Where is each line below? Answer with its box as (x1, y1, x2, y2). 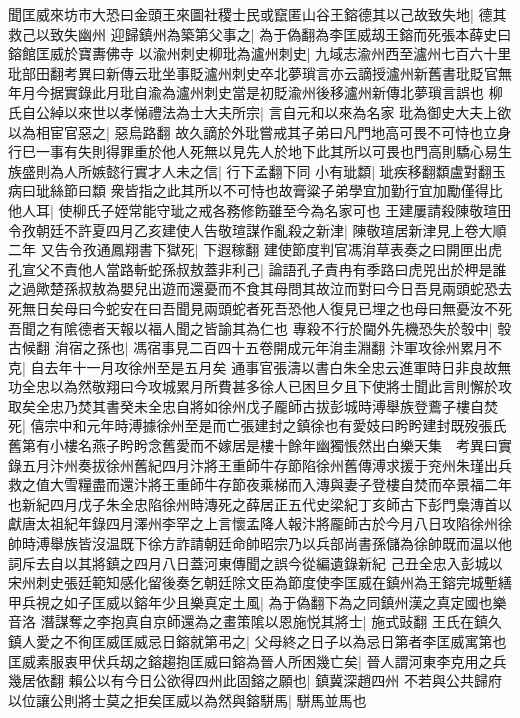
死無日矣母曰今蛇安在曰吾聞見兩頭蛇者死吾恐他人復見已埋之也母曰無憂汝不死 (8, 297, 512, 318)
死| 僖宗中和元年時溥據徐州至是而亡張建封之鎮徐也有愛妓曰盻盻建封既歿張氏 (8, 415, 507, 436)
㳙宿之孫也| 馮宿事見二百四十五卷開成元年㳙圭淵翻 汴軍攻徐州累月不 (54, 337, 502, 358)
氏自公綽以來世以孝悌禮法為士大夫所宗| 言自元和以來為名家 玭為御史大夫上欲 (8, 101, 512, 122)
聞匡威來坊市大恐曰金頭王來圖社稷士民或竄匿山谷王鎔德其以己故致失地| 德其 (8, 4, 507, 24)
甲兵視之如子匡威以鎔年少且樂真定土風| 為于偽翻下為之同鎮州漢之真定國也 (8, 591, 493, 612)
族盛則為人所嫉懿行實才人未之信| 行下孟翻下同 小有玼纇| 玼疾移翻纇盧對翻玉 (8, 160, 506, 181)
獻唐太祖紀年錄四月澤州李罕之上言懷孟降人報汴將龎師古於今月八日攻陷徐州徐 (8, 513, 512, 534)
